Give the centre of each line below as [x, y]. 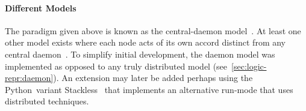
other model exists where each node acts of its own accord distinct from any [145, 42]
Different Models [41, 7]
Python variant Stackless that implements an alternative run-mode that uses [149, 89]
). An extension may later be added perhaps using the [153, 78]
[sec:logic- [249, 66]
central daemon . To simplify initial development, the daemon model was [140, 54]
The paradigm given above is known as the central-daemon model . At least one [153, 30]
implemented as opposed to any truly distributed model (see [116, 66]
